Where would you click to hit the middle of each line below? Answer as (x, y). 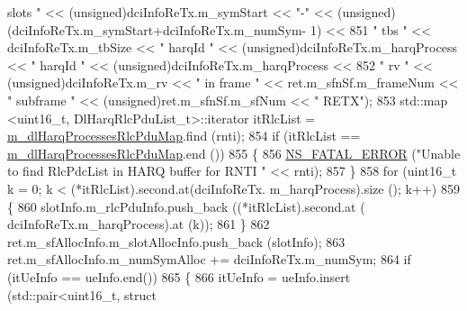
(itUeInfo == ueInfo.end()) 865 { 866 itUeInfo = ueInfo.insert (179, 276)
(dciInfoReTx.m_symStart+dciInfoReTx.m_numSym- (157, 29)
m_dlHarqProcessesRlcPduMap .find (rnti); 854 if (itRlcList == (184, 136)
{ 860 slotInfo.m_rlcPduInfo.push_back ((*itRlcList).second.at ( (186, 206)
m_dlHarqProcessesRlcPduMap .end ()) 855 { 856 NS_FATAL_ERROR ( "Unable (234, 153)
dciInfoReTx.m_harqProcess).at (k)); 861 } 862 (139, 224)
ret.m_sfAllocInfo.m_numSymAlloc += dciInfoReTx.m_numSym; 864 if (209, 259)
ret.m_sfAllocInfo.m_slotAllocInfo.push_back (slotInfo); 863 (176, 241)
